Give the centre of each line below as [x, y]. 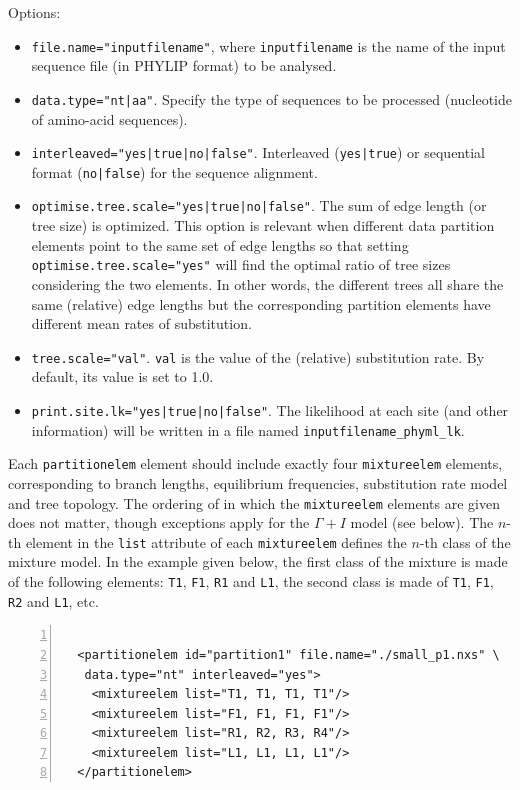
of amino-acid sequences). [109, 118]
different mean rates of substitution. [141, 323]
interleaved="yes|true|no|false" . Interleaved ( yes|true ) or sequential [258, 152]
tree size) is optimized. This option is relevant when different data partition [263, 225]
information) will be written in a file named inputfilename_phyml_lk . [248, 429]
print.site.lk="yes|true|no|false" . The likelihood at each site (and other [270, 409]
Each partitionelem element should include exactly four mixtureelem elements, [255, 463]
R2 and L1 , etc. [53, 600]
